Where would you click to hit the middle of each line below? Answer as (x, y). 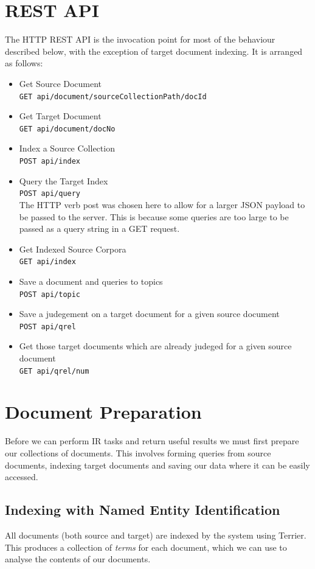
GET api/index (47, 262)
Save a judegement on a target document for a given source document (149, 314)
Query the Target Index (64, 180)
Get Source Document (61, 83)
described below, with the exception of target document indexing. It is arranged (154, 51)
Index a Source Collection (67, 148)
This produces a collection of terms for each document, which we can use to (146, 547)
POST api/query (50, 194)
